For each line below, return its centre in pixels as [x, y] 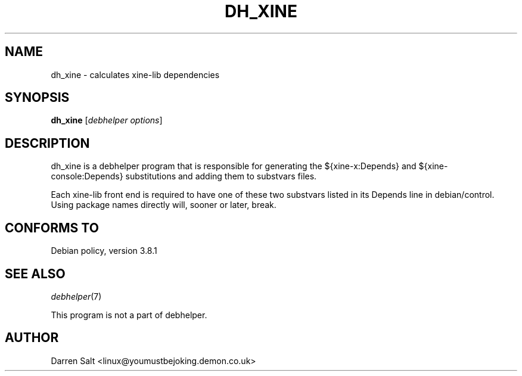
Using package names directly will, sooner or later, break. [164, 205]
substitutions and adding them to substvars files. [221, 176]
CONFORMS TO [52, 228]
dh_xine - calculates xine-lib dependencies [135, 74]
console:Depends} [87, 176]
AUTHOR [32, 338]
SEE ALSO [35, 274]
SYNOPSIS [37, 98]
